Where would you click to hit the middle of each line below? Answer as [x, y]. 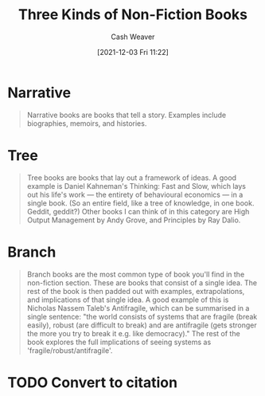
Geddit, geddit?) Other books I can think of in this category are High [138, 211]
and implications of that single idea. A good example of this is [128, 300]
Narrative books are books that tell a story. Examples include [127, 115]
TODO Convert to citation [93, 382]
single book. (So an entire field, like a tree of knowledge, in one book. [140, 203]
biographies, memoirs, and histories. [87, 123]
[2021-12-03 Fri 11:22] [133, 52]
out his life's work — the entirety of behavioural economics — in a [135, 194]
